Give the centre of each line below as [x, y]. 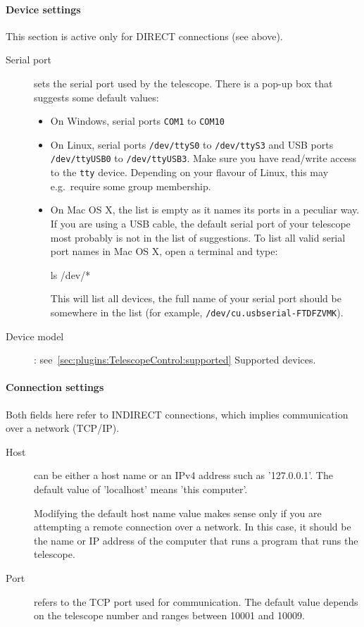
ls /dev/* [70, 274]
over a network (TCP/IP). [63, 428]
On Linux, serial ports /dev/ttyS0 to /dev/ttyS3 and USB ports [192, 144]
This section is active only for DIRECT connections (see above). [144, 36]
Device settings [43, 9]
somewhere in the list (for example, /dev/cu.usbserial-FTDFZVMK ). [197, 312]
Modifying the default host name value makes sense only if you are [178, 513]
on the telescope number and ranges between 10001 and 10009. [169, 615]
